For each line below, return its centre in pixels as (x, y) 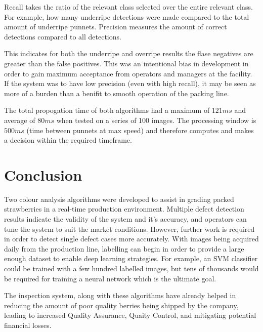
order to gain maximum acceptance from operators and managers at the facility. (128, 73)
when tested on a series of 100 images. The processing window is (156, 120)
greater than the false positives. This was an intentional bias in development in (126, 63)
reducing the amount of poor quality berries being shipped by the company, (121, 305)
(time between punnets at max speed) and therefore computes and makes (140, 130)
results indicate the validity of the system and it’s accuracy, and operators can (125, 219)
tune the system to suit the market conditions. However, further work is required (129, 229)
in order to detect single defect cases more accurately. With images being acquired (131, 239)
